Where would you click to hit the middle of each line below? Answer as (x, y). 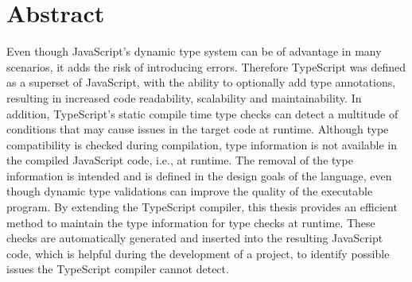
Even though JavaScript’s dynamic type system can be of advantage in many (194, 51)
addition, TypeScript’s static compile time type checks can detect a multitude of (202, 113)
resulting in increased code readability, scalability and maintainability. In (184, 97)
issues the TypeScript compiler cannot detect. (118, 269)
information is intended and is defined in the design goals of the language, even (199, 175)
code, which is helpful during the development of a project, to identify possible (198, 253)
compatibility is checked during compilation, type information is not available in (202, 144)
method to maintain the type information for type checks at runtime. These (191, 222)
